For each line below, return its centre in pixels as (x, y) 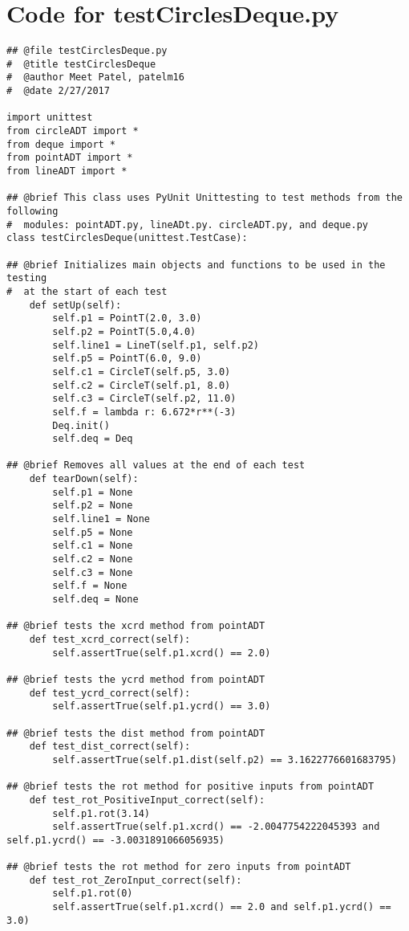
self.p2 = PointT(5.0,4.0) (124, 331)
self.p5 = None (93, 532)
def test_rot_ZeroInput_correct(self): (136, 880)
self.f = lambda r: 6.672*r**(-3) (144, 412)
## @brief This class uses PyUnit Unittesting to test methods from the (204, 198)
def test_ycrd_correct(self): (110, 693)
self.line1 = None (101, 519)
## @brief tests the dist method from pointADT (136, 733)
